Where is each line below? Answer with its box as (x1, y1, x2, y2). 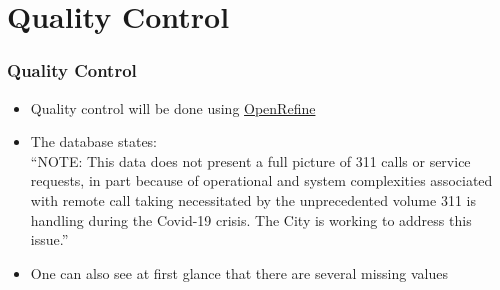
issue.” (30, 229, 69, 250)
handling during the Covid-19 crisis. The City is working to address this (30, 209, 472, 230)
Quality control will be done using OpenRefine (30, 97, 316, 118)
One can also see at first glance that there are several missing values (30, 262, 448, 283)
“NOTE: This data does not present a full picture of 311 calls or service (30, 150, 471, 171)
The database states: (30, 131, 158, 152)
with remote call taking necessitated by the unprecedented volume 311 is (30, 189, 476, 210)
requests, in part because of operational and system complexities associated (30, 170, 493, 191)
